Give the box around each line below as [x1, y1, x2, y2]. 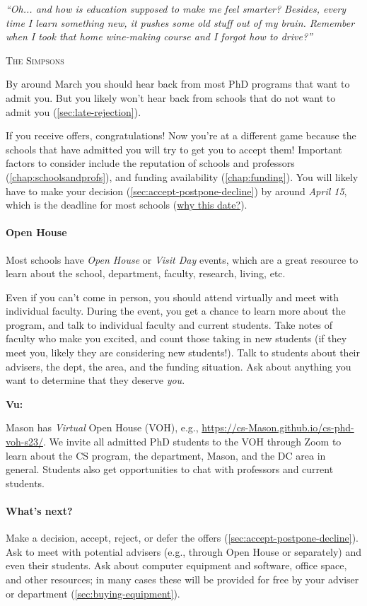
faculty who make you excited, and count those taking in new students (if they [6, 331, 347, 346]
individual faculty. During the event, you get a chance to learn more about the [6, 303, 346, 318]
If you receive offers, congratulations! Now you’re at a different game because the [6, 128, 356, 143]
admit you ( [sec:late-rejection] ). [6, 104, 141, 119]
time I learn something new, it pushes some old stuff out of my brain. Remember [6, 15, 355, 30]
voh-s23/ [6, 434, 43, 449]
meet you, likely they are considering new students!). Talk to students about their [6, 345, 361, 360]
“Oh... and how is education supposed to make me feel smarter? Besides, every [6, 1, 346, 16]
